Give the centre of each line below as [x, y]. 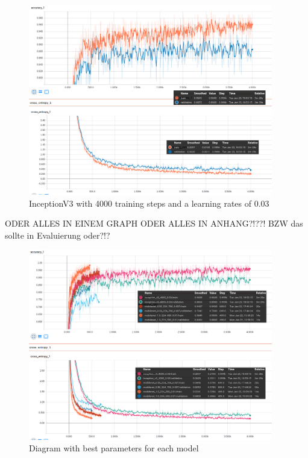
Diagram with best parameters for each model [114, 448]
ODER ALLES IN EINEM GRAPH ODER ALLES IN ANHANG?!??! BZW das [154, 223]
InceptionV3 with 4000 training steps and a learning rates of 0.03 [149, 203]
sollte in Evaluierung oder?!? [58, 235]
